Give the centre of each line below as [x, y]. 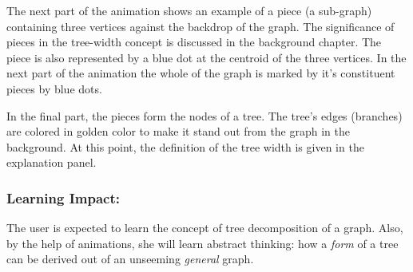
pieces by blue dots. [54, 88]
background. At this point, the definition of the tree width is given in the [185, 146]
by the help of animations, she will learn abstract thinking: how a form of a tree [203, 243]
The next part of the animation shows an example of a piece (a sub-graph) [189, 10]
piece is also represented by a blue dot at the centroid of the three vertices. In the [206, 57]
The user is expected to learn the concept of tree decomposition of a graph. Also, [205, 228]
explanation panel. [52, 162]
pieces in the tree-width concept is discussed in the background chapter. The [194, 42]
